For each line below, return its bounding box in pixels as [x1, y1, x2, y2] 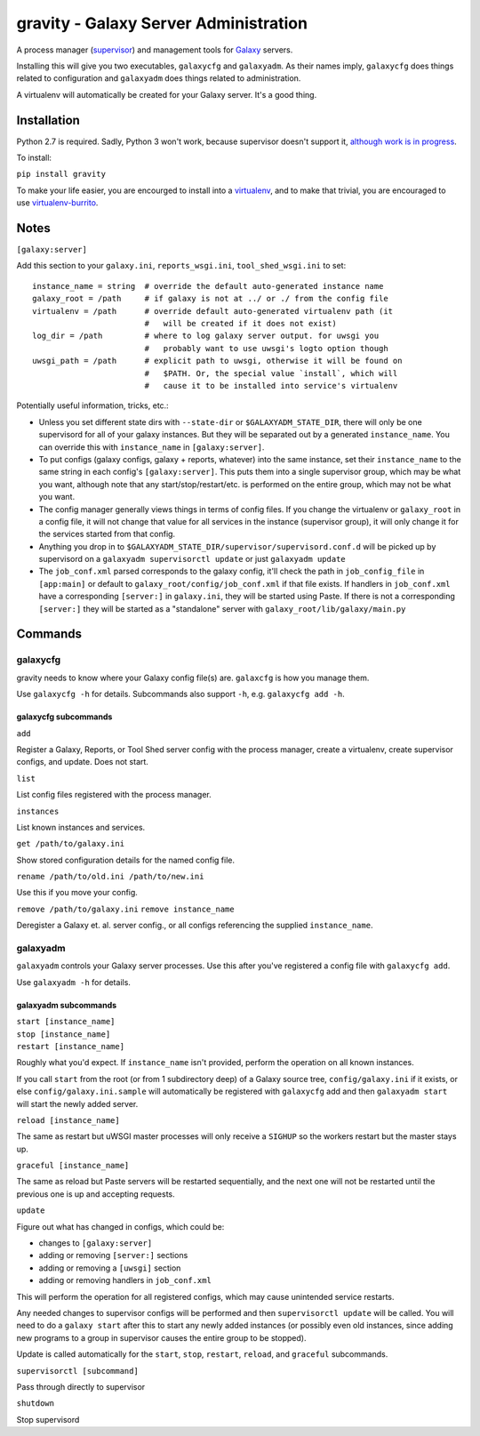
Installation [16, 112, 80, 128]
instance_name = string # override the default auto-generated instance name [32, 281, 384, 291]
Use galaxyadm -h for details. [16, 976, 131, 987]
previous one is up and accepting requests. [16, 1188, 175, 1199]
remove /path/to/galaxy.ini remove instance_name [16, 903, 235, 914]
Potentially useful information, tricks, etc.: [16, 400, 169, 411]
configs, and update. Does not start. [16, 757, 148, 767]
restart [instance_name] [16, 1041, 124, 1051]
